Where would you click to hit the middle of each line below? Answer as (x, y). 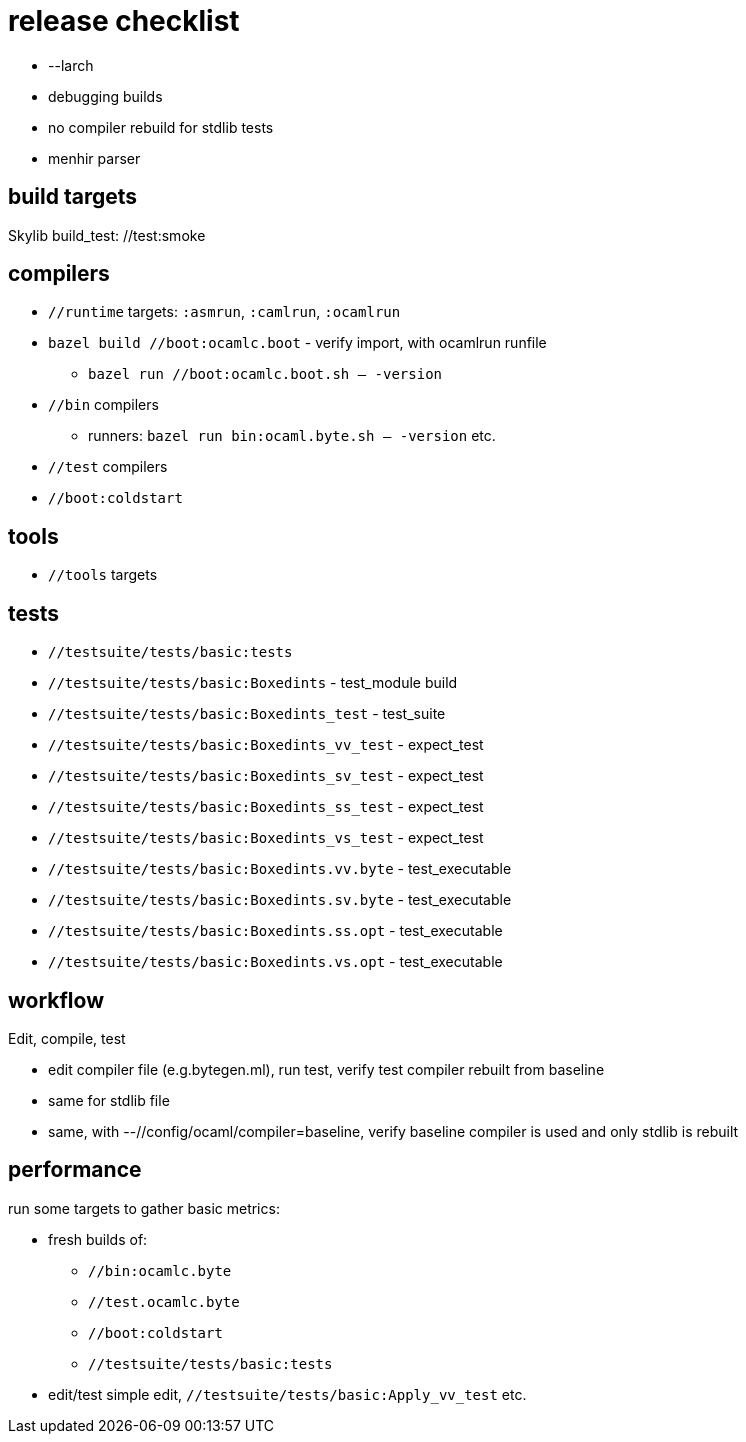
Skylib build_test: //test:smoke (107, 235)
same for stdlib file (109, 1100)
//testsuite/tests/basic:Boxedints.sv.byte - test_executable (280, 900)
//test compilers (108, 467)
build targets (73, 197)
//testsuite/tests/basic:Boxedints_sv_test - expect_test (266, 776)
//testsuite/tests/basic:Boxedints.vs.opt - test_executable (275, 962)
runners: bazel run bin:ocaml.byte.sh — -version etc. (292, 436)
